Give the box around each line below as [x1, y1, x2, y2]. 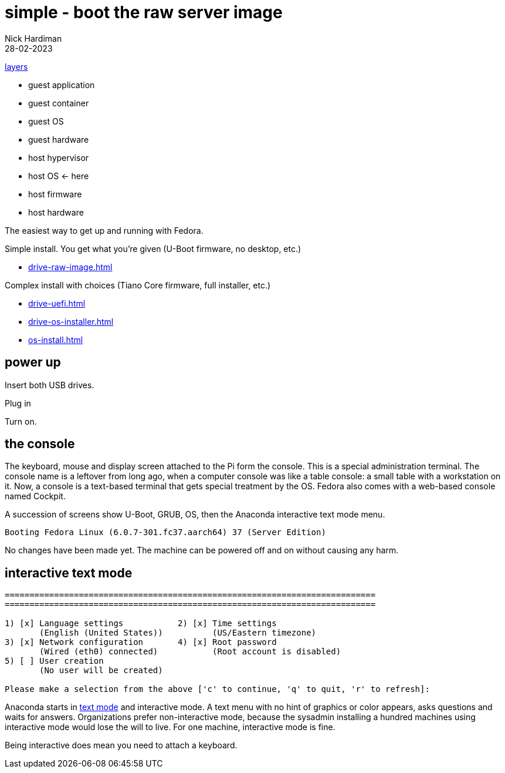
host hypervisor [28, 152, 89, 163]
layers [5, 61, 28, 72]
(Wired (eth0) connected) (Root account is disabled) [39, 647, 341, 657]
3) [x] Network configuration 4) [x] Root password [5, 637, 277, 647]
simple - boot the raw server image [5, 2, 283, 22]
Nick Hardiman [5, 33, 62, 43]
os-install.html [28, 334, 83, 345]
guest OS [28, 116, 64, 126]
